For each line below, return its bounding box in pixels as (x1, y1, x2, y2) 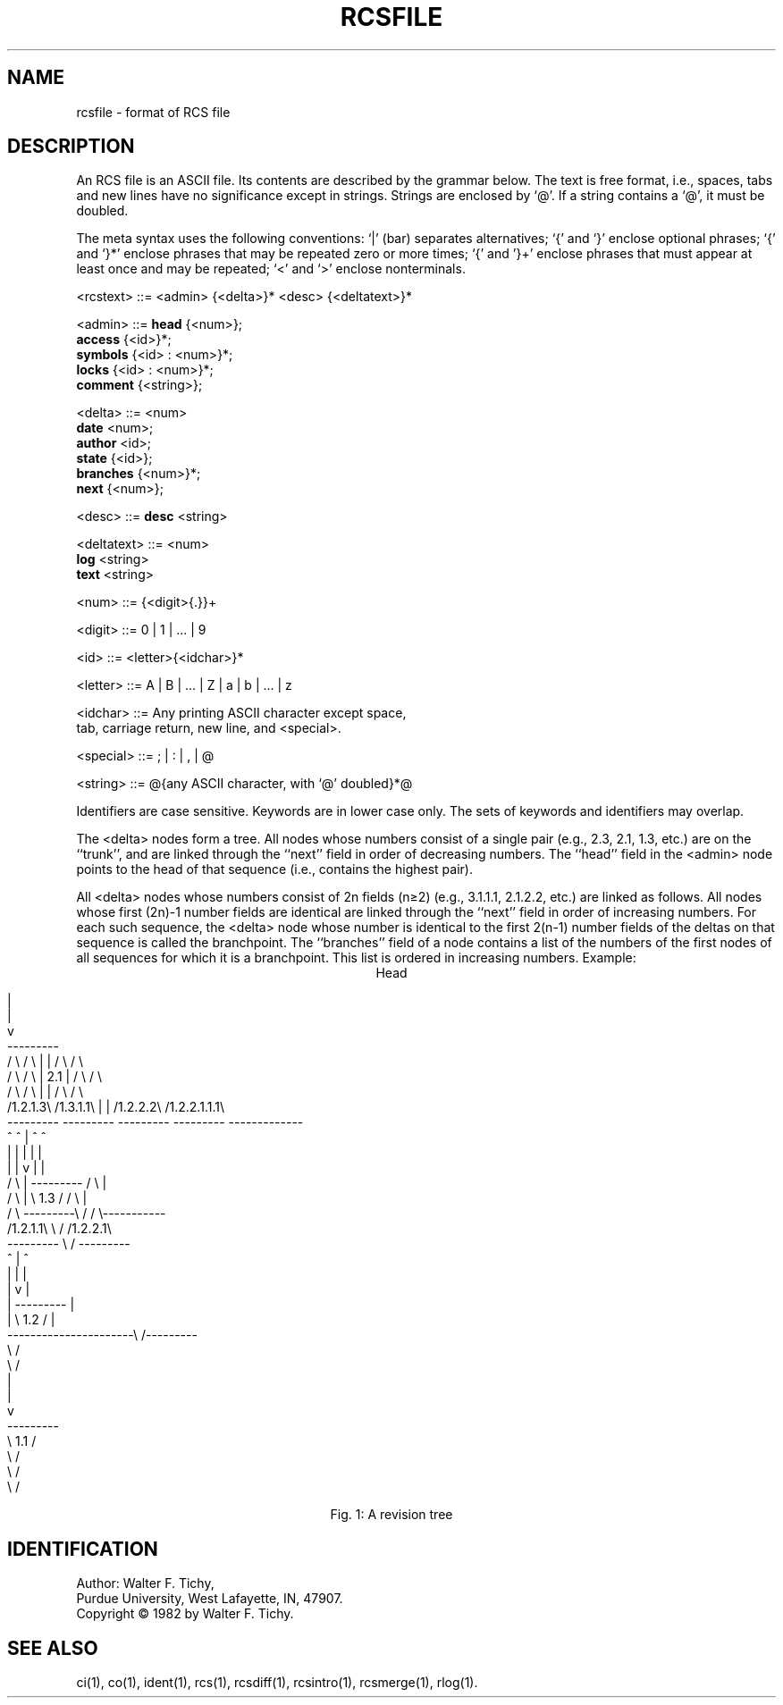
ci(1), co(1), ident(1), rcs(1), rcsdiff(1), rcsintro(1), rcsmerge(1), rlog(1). (76, 1675, 478, 1691)
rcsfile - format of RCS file (76, 104, 231, 120)
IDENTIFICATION (7, 1537, 158, 1560)
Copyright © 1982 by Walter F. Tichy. (76, 1606, 294, 1622)
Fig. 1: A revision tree (330, 1507, 453, 1523)
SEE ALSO (7, 1636, 98, 1659)
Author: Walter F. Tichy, (76, 1575, 215, 1592)
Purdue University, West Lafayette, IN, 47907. (76, 1591, 343, 1607)
